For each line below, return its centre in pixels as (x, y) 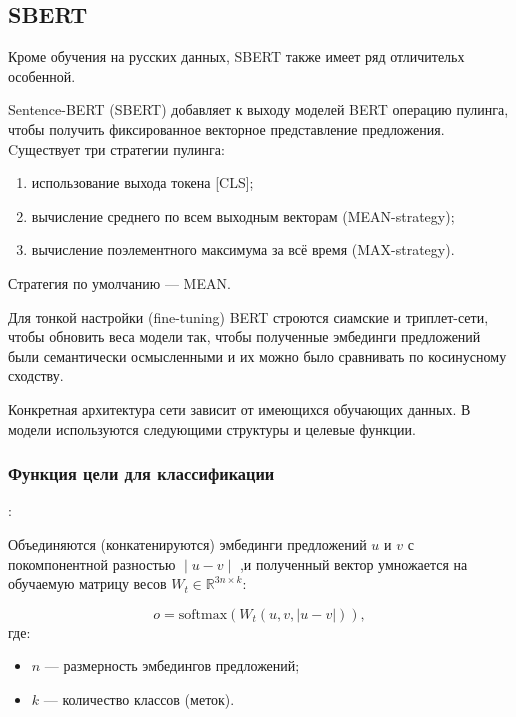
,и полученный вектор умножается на (353, 563)
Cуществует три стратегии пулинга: (116, 148)
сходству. (36, 375)
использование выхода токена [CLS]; (142, 182)
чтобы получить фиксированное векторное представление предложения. (226, 128)
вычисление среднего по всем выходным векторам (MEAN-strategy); (243, 215)
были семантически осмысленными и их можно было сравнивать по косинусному (257, 355)
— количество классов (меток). (139, 698)
